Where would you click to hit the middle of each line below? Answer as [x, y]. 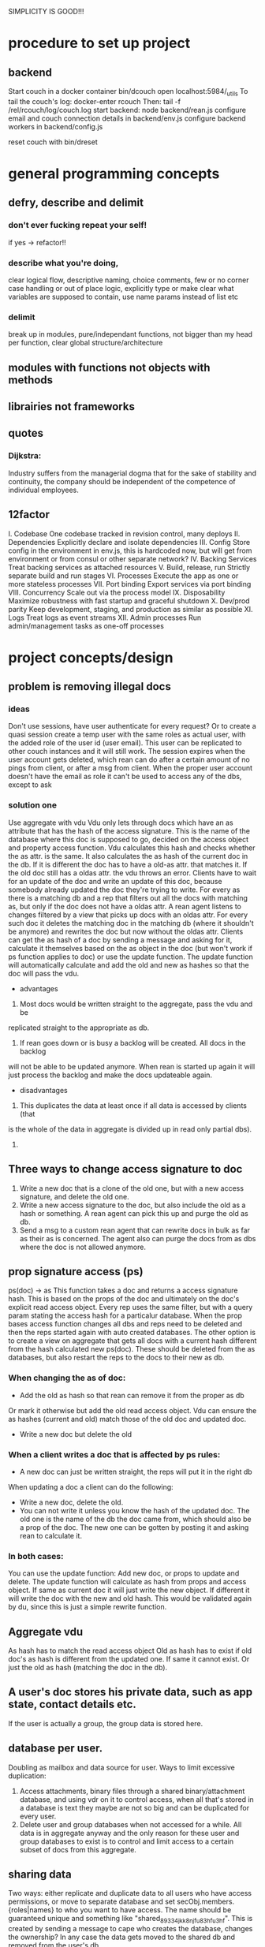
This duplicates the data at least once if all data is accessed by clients [133, 1105]
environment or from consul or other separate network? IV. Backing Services [132, 558]
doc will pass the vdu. [44, 973]
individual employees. [43, 490]
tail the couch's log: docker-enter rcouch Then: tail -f [95, 101]
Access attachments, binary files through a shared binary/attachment [132, 1791]
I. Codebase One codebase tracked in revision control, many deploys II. [124, 533]
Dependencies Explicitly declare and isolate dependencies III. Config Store [129, 542]
